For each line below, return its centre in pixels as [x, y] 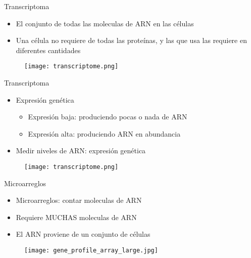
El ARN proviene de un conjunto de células [83, 234]
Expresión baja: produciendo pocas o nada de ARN [108, 117]
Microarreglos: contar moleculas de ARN [79, 200]
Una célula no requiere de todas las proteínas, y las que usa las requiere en [131, 40]
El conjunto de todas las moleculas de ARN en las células [105, 23]
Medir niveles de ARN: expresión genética [81, 150]
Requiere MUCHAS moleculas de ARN [76, 217]
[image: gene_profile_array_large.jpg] [91, 251]
